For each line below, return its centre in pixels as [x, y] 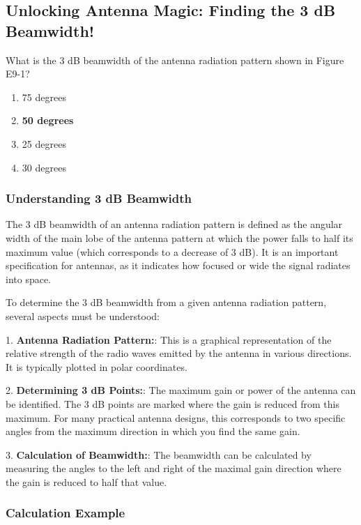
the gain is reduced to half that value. [86, 481]
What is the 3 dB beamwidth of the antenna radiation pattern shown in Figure [175, 60]
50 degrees [48, 120]
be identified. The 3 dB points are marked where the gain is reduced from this [172, 403]
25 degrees [44, 143]
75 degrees [44, 97]
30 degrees [44, 167]
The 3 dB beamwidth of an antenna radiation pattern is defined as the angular [174, 224]
